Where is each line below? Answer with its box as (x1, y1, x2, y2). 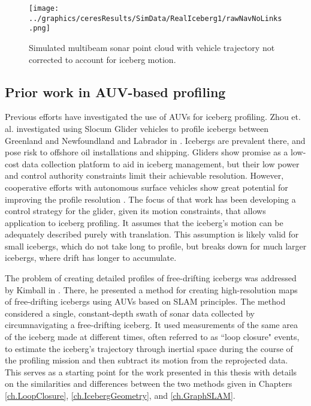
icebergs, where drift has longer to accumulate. (5, 251, 177, 264)
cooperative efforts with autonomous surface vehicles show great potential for (5, 181, 288, 193)
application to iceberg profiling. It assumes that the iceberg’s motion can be (5, 216, 283, 228)
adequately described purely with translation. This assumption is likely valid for (5, 228, 299, 240)
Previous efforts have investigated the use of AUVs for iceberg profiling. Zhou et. (5, 110, 301, 123)
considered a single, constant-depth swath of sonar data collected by (5, 306, 255, 319)
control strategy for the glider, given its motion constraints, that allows (5, 204, 266, 217)
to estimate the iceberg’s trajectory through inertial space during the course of (5, 342, 293, 354)
